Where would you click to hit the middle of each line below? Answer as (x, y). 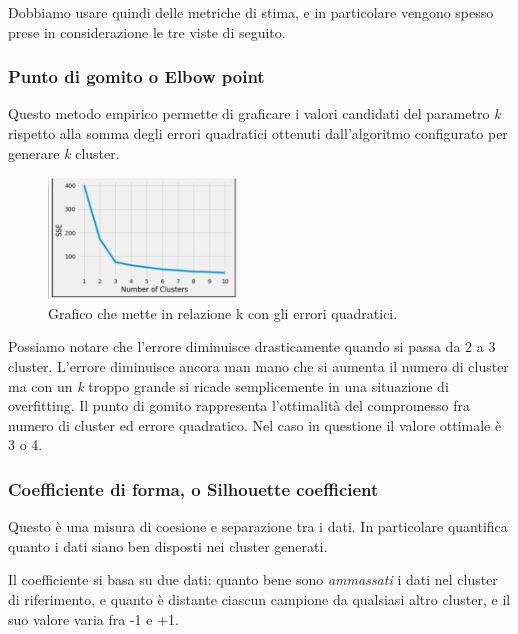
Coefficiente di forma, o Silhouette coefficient (193, 488)
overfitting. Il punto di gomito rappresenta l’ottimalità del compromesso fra (239, 405)
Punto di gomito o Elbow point (136, 76)
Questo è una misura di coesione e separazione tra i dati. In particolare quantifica (258, 526)
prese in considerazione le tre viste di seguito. (147, 31)
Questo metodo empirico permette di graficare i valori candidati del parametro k (254, 113)
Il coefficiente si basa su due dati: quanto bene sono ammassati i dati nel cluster (253, 579)
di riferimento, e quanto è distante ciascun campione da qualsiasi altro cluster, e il (259, 598)
